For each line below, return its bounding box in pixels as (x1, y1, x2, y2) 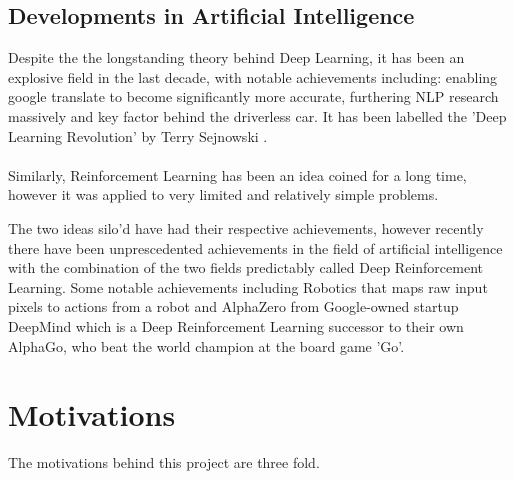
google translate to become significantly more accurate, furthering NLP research (8, 86, 499, 107)
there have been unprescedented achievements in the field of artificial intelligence (8, 237, 503, 258)
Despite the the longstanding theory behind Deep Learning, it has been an (8, 47, 465, 68)
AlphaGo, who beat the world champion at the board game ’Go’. (8, 335, 405, 356)
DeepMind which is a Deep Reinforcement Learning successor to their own (8, 315, 464, 336)
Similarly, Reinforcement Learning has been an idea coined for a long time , (8, 164, 467, 185)
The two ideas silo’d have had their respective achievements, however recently (8, 217, 484, 238)
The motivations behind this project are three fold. (8, 452, 320, 473)
